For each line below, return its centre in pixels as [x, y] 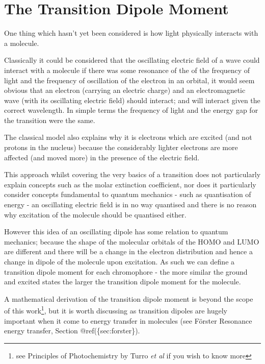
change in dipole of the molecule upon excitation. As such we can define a [120, 261]
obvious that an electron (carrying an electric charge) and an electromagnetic [125, 90]
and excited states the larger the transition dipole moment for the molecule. [123, 282]
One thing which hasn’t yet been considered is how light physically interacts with [131, 33]
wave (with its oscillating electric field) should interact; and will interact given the [132, 100]
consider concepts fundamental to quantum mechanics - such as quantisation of [128, 194]
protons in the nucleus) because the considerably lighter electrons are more [121, 147]
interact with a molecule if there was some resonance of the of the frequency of [127, 70]
